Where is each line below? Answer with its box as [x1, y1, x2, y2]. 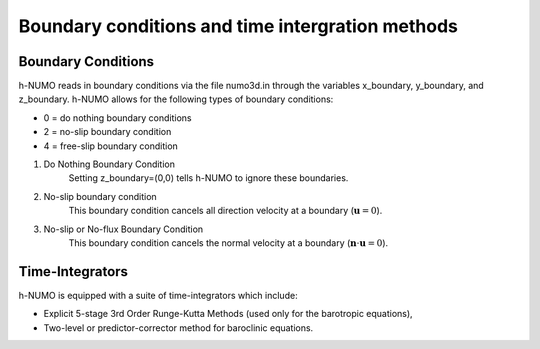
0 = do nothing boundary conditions [43, 111, 192, 124]
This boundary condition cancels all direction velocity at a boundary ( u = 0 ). [68, 205, 383, 217]
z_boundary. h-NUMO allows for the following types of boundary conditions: [18, 93, 334, 105]
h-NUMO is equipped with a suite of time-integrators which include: [18, 289, 299, 301]
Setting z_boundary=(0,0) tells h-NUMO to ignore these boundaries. [68, 172, 349, 184]
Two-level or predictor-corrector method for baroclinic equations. [43, 321, 314, 334]
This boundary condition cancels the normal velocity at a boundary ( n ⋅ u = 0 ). [68, 236, 389, 249]
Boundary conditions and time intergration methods [18, 15, 459, 37]
